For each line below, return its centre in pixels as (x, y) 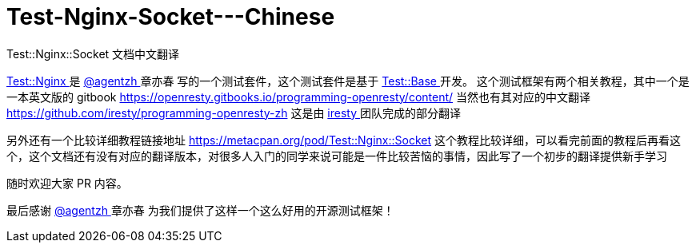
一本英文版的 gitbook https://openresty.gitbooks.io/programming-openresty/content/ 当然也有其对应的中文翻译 (298, 97)
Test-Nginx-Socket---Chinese (171, 17)
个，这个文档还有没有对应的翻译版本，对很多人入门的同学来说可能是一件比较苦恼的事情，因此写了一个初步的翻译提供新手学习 (337, 156)
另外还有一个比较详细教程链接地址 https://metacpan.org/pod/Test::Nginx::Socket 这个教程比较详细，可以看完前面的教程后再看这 (344, 140)
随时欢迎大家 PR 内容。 (67, 183)
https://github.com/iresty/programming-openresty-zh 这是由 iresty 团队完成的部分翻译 (234, 113)
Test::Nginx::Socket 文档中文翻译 (93, 53)
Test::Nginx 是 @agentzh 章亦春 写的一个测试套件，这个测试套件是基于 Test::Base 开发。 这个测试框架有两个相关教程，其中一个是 (348, 81)
